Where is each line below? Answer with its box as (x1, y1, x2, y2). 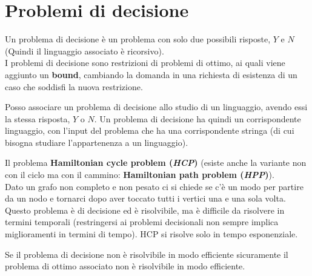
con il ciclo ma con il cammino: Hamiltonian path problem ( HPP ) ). (5, 168, 274, 181)
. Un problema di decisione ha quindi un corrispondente (94, 112, 301, 125)
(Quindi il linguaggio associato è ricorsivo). (5, 44, 164, 57)
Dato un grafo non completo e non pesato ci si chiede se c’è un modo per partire (5, 180, 304, 192)
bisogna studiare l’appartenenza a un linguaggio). (5, 136, 188, 148)
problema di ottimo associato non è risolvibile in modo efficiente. (5, 260, 245, 272)
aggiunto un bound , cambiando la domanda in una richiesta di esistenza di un (5, 68, 297, 80)
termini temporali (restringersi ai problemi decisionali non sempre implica (5, 215, 279, 228)
